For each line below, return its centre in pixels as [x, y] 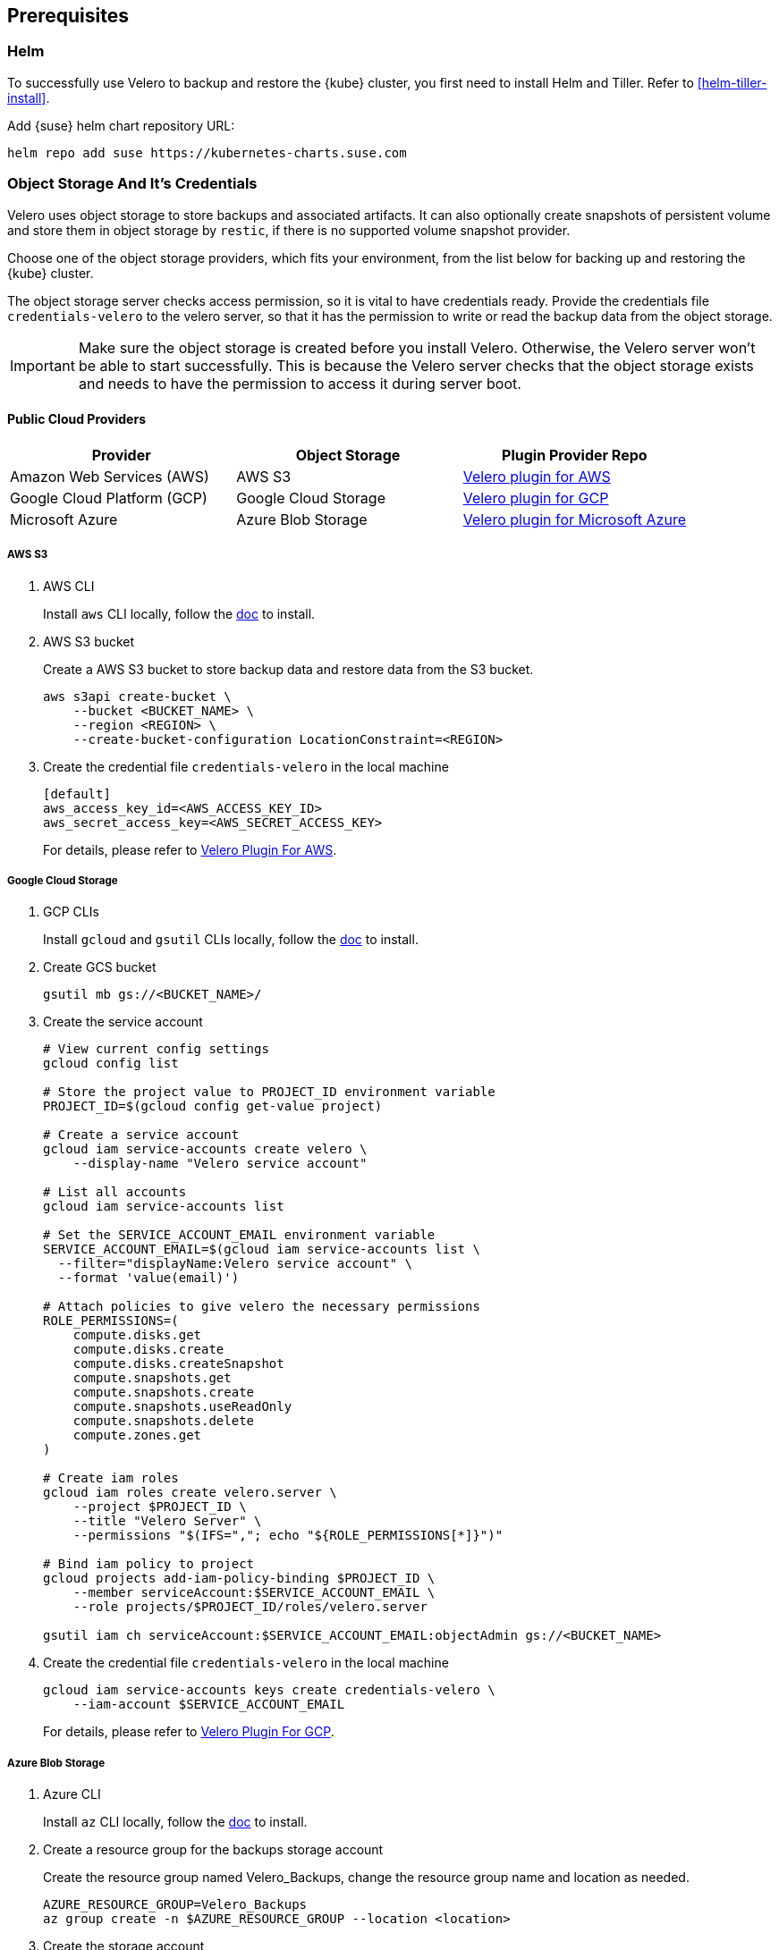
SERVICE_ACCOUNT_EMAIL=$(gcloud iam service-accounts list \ [262, 1249]
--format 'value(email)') [148, 1278]
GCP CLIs [71, 912]
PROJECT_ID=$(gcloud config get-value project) [213, 1106]
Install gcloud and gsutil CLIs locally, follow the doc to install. [231, 940]
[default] [77, 794]
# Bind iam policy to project [149, 1564]
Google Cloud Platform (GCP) [109, 498]
